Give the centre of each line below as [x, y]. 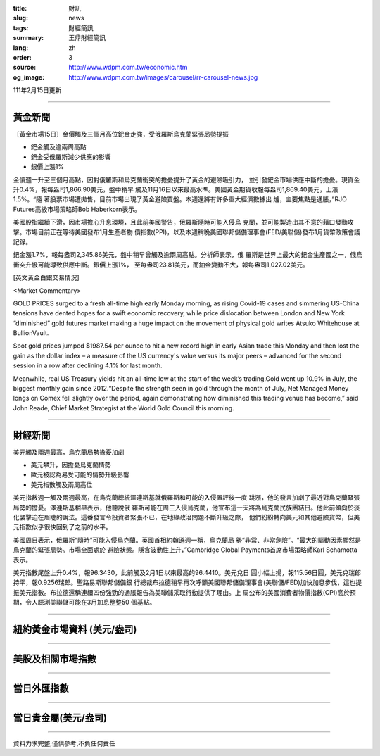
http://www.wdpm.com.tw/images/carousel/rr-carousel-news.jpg [163, 77]
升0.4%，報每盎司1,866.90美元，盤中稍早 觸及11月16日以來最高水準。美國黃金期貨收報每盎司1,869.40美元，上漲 [176, 189]
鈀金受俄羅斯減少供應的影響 [71, 157]
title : [20, 8]
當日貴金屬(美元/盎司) [60, 718]
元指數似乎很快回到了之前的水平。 [62, 527]
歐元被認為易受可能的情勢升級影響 [80, 474]
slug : [20, 18]
